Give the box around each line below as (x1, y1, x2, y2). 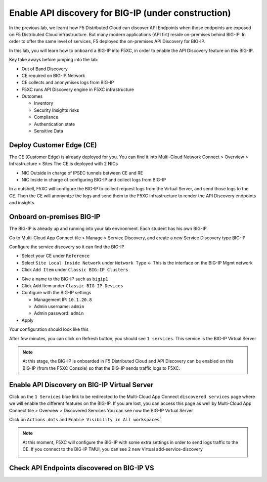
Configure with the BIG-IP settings (21, 290, 91, 296)
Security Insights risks (34, 107, 79, 113)
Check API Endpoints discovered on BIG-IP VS (9, 464, 154, 472)
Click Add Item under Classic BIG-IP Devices (21, 282, 124, 289)
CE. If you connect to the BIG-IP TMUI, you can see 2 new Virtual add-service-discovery (22, 446, 203, 452)
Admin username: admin (34, 304, 85, 309)
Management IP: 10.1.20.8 (34, 297, 92, 303)
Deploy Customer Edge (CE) (9, 141, 97, 149)
